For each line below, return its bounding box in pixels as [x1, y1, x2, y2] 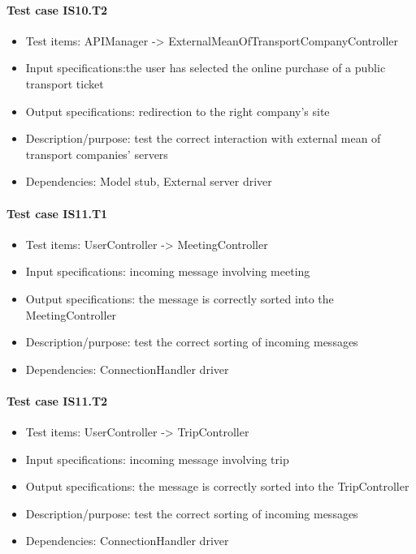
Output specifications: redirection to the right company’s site [25, 102, 330, 119]
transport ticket [25, 75, 104, 92]
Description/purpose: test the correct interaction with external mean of [25, 130, 381, 147]
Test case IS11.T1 [6, 204, 108, 221]
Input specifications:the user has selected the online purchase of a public [25, 59, 386, 76]
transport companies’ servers [25, 145, 168, 162]
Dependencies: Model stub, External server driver [25, 173, 272, 190]
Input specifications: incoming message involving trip [25, 450, 289, 467]
